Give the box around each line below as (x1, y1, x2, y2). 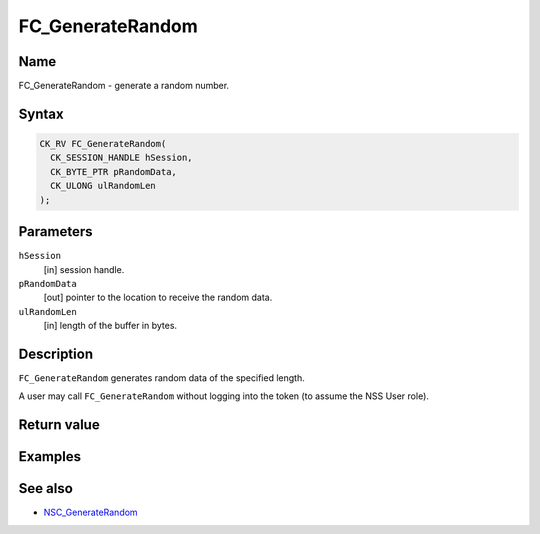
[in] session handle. (43, 263, 125, 275)
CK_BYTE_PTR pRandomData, (50, 166, 177, 177)
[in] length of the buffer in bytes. (43, 320, 178, 332)
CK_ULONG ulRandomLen (50, 180, 157, 192)
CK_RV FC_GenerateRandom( (39, 138, 167, 150)
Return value (18, 416, 100, 434)
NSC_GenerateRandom (43, 506, 139, 519)
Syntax (18, 105, 64, 122)
